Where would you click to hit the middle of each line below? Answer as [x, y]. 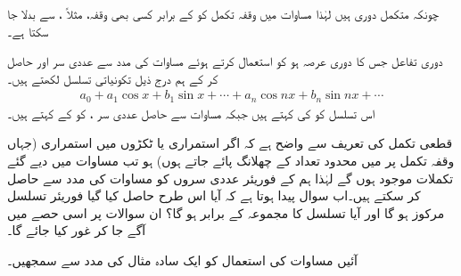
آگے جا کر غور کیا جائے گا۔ [77, 230]
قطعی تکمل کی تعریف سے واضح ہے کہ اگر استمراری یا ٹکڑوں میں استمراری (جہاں [230, 143]
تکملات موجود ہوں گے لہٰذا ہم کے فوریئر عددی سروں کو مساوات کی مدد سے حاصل [230, 178]
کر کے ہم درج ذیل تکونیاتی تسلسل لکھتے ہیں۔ [113, 78]
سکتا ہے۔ [28, 31]
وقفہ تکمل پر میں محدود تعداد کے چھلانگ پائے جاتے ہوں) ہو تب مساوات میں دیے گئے [231, 161]
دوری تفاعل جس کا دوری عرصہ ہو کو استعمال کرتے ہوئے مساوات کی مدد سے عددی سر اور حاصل [225, 61]
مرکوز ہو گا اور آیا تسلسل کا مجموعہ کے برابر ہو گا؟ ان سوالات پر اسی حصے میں [226, 212]
